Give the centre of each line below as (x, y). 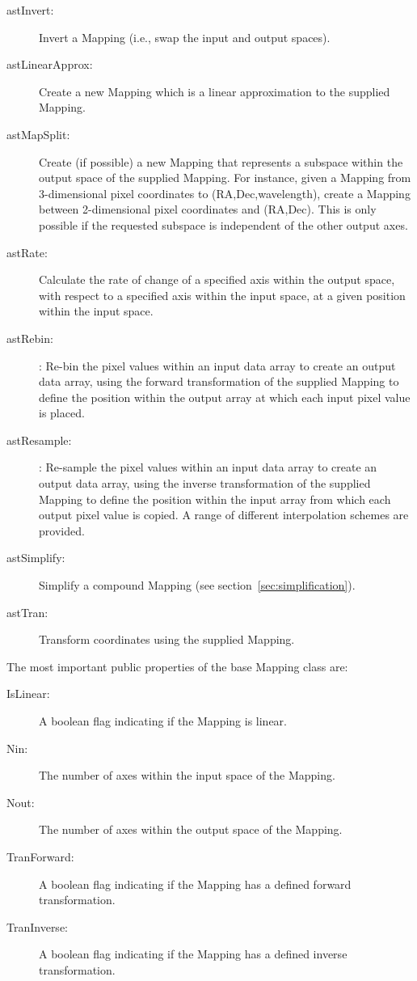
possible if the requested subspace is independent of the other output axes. (223, 224)
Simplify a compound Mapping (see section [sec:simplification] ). (197, 585)
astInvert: (30, 10)
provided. (62, 530)
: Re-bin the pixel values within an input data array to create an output (217, 365)
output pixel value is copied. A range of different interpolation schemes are (224, 515)
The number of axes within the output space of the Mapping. (191, 829)
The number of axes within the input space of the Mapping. (187, 775)
